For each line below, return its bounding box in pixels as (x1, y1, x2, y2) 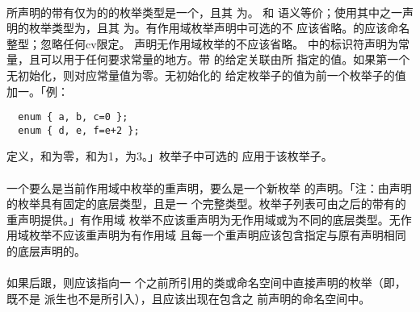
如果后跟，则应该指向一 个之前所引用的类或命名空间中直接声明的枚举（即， (6, 274, 406, 291)
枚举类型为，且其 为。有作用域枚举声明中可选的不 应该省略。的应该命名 (28, 19, 410, 36)
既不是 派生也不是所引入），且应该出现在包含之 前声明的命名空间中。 (6, 289, 371, 306)
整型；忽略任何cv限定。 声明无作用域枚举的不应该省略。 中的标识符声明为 (6, 35, 398, 52)
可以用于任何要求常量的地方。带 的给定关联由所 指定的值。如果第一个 (40, 51, 410, 68)
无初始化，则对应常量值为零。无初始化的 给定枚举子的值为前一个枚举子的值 (6, 66, 406, 83)
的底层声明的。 (6, 243, 86, 260)
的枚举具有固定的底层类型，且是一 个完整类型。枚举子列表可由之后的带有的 (6, 195, 406, 212)
